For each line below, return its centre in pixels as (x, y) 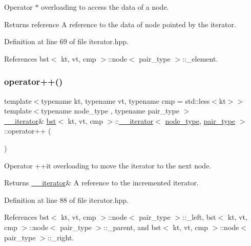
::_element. (200, 58)
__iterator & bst (30, 120)
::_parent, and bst (132, 227)
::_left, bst (199, 217)
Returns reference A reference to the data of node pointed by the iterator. (120, 24)
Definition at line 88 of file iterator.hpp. (66, 200)
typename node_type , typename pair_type (110, 111)
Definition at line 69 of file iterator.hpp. (66, 41)
